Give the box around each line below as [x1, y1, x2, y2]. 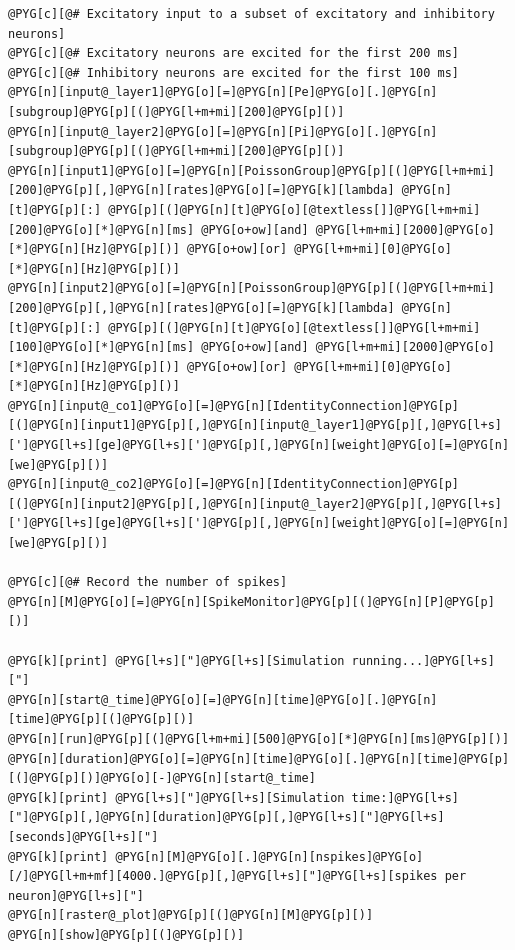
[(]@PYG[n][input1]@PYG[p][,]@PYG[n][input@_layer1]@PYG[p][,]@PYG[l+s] [8, 418, 502, 433]
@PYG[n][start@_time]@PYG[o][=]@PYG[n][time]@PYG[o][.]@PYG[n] [8, 692, 438, 707]
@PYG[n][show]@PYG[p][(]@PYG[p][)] [8, 927, 245, 942]
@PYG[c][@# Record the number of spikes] [8, 575, 288, 590]
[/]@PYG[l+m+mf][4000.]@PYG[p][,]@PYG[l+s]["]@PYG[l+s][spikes [8, 869, 438, 884]
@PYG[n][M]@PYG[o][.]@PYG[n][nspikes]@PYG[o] [115, 849, 424, 864]
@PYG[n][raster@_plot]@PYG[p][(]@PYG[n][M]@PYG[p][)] [8, 908, 374, 923]
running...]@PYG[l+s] [351, 653, 495, 668]
